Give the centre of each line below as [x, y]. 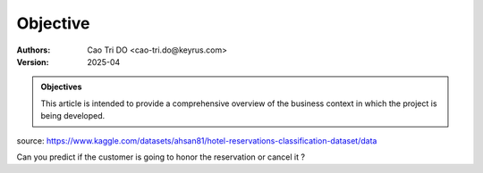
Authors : [34, 50]
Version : [33, 62]
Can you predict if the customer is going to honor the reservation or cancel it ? [161, 157]
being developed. [73, 116]
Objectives [61, 87]
